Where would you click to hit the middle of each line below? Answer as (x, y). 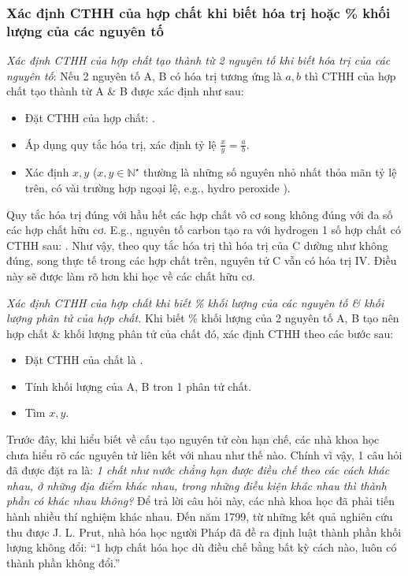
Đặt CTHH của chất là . (84, 360)
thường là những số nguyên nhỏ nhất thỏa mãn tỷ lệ (270, 172)
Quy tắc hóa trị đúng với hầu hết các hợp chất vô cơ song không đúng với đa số (200, 214)
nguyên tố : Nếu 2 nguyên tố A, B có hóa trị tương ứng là (144, 75)
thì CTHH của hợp (350, 75)
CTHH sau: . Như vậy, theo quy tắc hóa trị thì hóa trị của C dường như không (197, 245)
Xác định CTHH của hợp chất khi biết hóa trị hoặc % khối (198, 12)
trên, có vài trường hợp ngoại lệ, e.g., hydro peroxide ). (158, 187)
